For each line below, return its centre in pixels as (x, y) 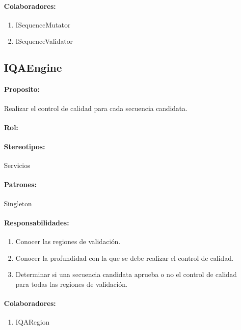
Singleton (18, 203)
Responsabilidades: (37, 222)
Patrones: (20, 184)
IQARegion (32, 322)
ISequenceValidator (44, 41)
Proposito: (22, 89)
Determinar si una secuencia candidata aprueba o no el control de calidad (126, 274)
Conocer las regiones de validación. (68, 241)
